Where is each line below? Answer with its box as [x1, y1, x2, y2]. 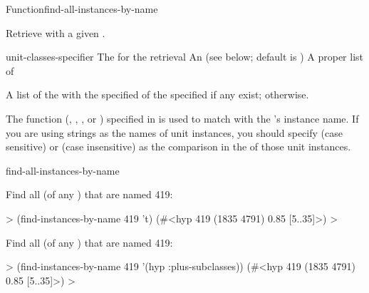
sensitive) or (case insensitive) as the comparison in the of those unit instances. [6, 139, 351, 154]
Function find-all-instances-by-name [6, 1, 158, 16]
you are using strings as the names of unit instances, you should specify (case [6, 125, 343, 140]
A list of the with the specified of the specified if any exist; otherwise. [6, 87, 309, 102]
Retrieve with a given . [6, 25, 105, 40]
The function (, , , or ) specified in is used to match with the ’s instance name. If [6, 110, 359, 125]
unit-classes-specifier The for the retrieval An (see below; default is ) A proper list [6, 49, 364, 64]
